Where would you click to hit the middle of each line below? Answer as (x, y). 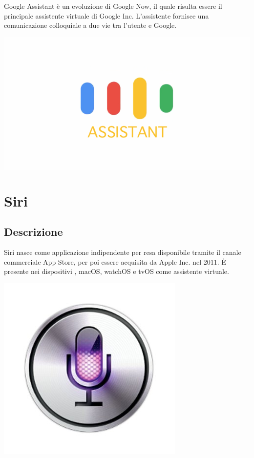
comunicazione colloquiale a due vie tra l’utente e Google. (90, 25)
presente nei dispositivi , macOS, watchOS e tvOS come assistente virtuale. (116, 271)
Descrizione (33, 232)
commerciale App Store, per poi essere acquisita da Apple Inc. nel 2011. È (115, 261)
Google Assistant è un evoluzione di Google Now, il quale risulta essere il (113, 6)
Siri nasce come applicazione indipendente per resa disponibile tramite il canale (123, 252)
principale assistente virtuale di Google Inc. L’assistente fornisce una (106, 15)
